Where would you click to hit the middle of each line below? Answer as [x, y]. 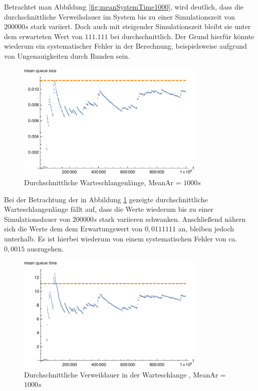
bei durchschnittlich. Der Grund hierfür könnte [182, 36]
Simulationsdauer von [37, 219]
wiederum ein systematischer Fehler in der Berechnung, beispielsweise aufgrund [125, 46]
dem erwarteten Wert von [43, 36]
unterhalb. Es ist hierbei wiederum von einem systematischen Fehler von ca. [121, 239]
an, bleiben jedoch [206, 229]
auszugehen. [45, 248]
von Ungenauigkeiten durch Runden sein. [67, 55]
